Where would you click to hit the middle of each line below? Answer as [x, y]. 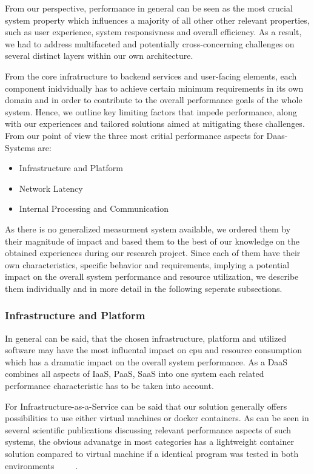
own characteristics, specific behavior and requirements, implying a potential [147, 264]
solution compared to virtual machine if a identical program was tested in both [152, 454]
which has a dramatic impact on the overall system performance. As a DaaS [146, 361]
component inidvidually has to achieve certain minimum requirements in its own [154, 88]
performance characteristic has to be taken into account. [109, 386]
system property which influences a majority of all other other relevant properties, [157, 20]
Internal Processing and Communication [94, 208]
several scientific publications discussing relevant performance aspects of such [148, 429]
